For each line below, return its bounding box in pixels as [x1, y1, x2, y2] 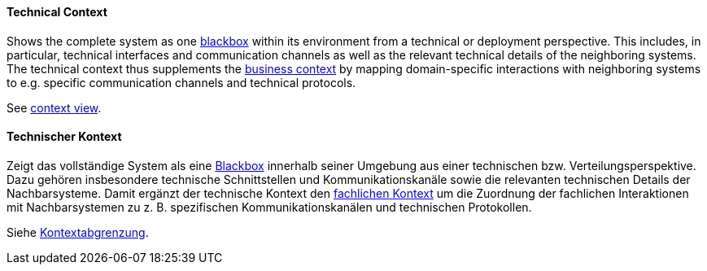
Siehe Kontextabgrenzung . [7, 225, 149, 239]
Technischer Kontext [7, 129, 122, 144]
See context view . [7, 100, 102, 115]
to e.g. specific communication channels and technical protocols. [7, 75, 356, 90]
